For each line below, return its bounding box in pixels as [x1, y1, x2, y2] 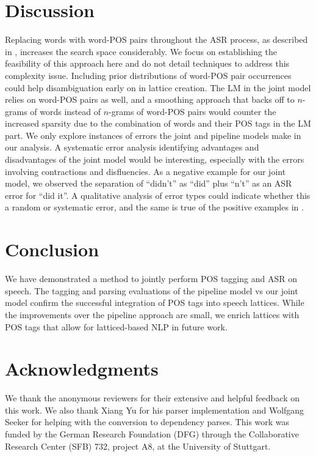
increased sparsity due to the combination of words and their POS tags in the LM [5, 117, 311, 130]
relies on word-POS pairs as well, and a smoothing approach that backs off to [5, 93, 295, 106]
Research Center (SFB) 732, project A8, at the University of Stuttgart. [5, 439, 271, 452]
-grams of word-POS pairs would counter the [109, 105, 276, 117]
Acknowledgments [5, 356, 159, 381]
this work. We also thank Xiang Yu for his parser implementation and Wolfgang [5, 403, 304, 416]
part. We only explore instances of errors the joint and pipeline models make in [5, 128, 301, 141]
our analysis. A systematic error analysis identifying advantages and [5, 141, 259, 154]
